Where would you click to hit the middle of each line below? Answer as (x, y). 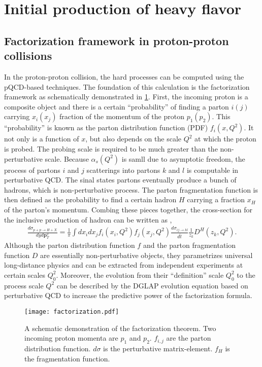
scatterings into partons (123, 170)
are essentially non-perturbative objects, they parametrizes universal (146, 255)
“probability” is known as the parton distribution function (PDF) (106, 127)
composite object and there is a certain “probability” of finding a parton (117, 106)
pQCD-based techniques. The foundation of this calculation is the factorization (127, 86)
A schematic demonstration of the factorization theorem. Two (120, 328)
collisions (28, 56)
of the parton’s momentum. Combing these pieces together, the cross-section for (128, 209)
